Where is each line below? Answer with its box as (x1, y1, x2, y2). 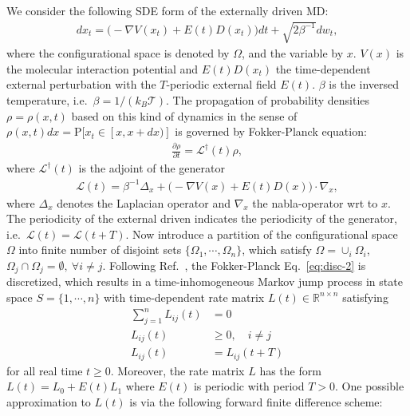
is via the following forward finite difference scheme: (129, 394, 383, 410)
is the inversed (329, 76, 399, 93)
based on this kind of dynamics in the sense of (71, 107, 298, 124)
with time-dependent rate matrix (104, 288, 265, 305)
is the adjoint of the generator (78, 160, 225, 176)
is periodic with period (193, 378, 305, 394)
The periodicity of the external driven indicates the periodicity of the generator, (6, 210, 397, 227)
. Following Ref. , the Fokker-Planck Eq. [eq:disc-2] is (102, 256, 366, 273)
